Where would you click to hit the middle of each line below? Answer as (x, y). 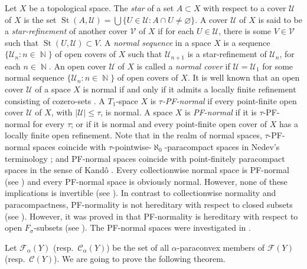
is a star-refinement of (227, 54)
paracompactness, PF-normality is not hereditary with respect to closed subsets (149, 204)
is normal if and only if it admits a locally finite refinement (190, 89)
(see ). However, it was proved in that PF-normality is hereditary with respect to (151, 216)
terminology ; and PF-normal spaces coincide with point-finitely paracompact (145, 158)
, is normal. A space (137, 112)
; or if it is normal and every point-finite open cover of (169, 123)
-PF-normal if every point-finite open (229, 100)
